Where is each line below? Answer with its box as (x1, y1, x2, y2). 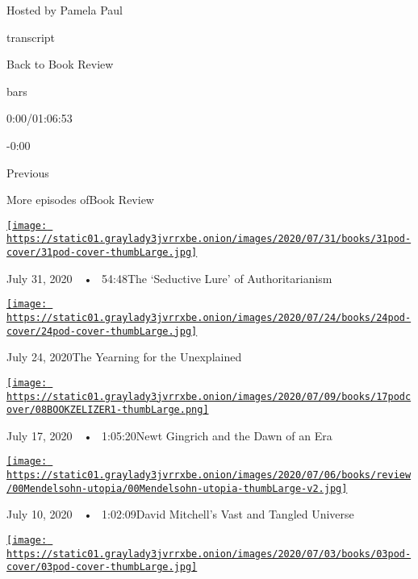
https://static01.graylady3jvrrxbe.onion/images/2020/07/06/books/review (6, 469, 412, 481)
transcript (6, 28, 56, 45)
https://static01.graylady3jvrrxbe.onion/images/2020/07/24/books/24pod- (6, 311, 412, 323)
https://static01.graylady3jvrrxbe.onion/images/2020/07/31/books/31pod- (6, 233, 412, 245)
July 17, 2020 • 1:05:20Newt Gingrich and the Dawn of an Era (6, 427, 332, 444)
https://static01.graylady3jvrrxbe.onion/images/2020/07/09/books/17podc (6, 390, 412, 402)
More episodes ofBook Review (6, 191, 154, 208)
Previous (6, 164, 49, 181)
